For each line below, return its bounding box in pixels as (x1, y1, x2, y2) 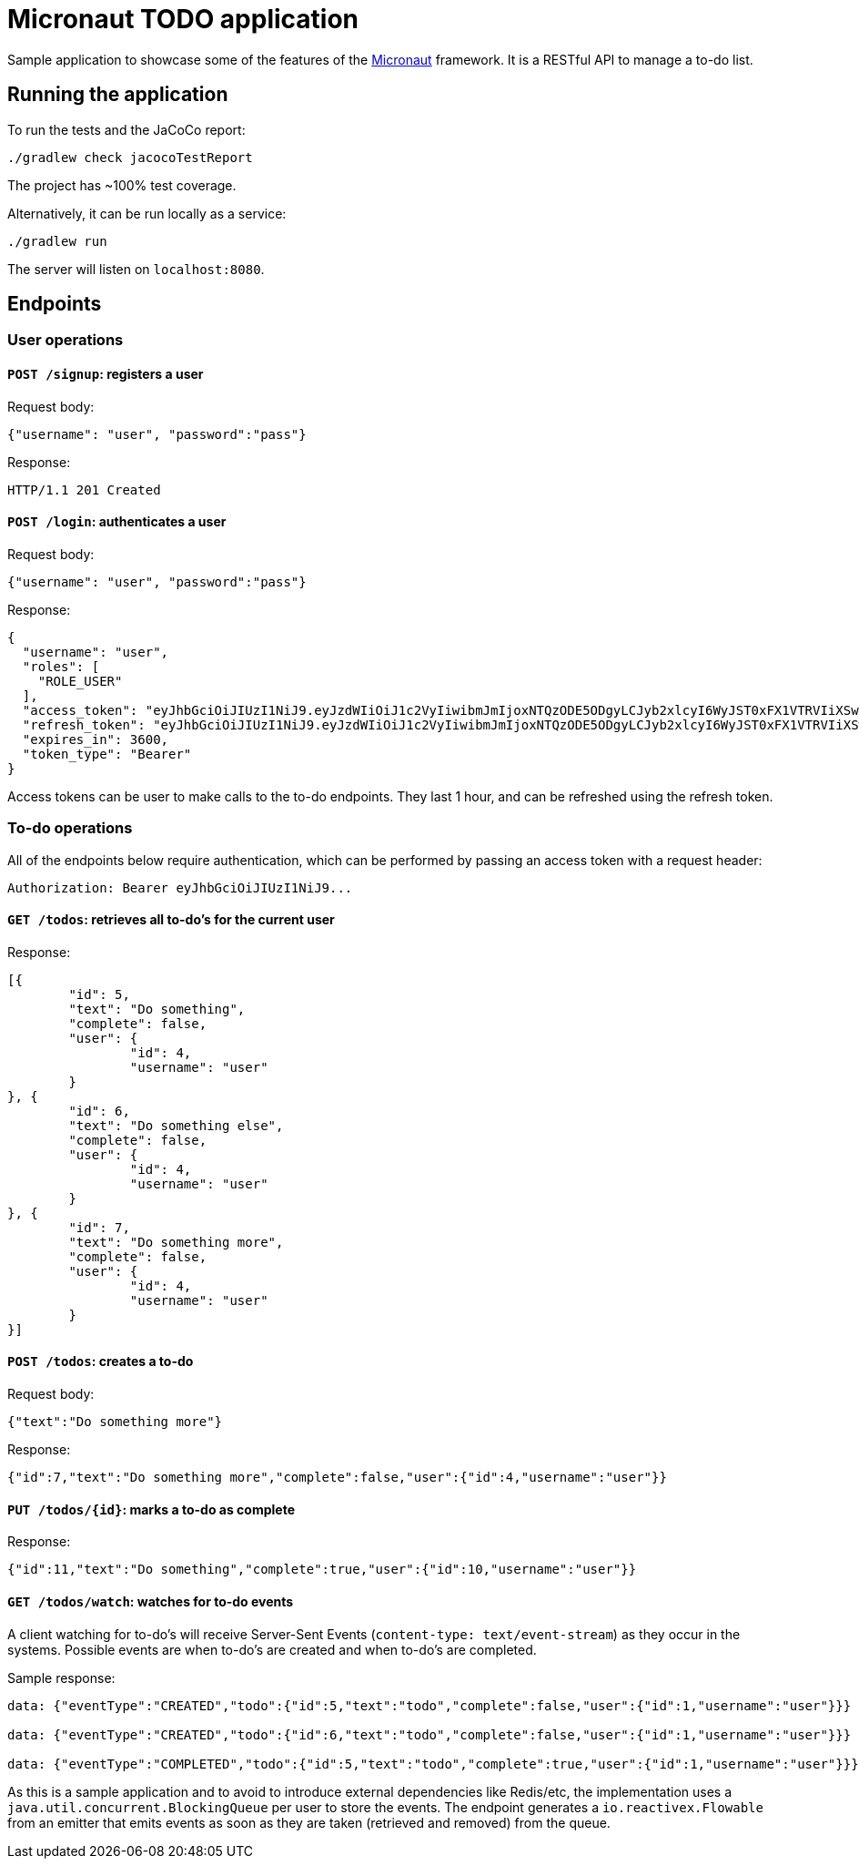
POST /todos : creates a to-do (7, 1353, 194, 1370)
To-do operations (7, 819, 133, 838)
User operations (7, 331, 124, 350)
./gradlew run (7, 233, 107, 249)
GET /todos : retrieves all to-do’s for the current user (7, 912, 335, 928)
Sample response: (7, 1669, 116, 1686)
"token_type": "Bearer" (22, 746, 192, 761)
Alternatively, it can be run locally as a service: (7, 205, 287, 221)
